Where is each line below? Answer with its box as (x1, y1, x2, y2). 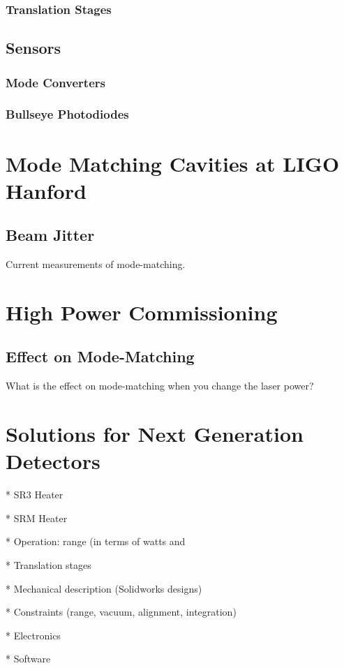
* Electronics (6, 628, 61, 642)
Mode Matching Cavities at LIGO (6, 149, 340, 177)
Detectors (6, 447, 100, 475)
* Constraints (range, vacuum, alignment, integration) (6, 604, 237, 619)
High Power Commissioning (6, 297, 278, 326)
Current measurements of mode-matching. (6, 257, 186, 272)
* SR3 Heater (6, 487, 63, 502)
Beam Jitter (6, 224, 95, 246)
